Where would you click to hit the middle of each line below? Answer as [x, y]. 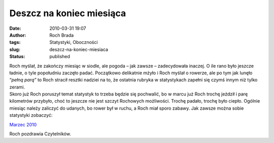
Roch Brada [62, 35]
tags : [15, 42]
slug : [15, 49]
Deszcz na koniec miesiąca [68, 13]
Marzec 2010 [23, 124]
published [60, 57]
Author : [18, 35]
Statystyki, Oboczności [74, 42]
